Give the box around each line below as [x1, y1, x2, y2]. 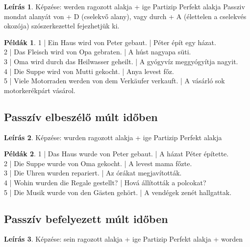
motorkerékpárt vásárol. [4, 85, 75, 95]
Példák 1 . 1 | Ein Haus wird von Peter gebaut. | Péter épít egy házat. [4, 37, 216, 47]
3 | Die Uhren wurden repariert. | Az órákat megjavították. [4, 168, 182, 178]
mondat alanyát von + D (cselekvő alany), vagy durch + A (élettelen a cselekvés [4, 11, 247, 21]
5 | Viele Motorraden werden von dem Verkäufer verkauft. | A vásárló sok [4, 75, 225, 86]
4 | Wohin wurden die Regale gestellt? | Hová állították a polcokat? [4, 177, 206, 187]
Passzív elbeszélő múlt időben [4, 109, 158, 124]
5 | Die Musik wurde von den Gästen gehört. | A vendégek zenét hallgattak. [4, 187, 232, 197]
